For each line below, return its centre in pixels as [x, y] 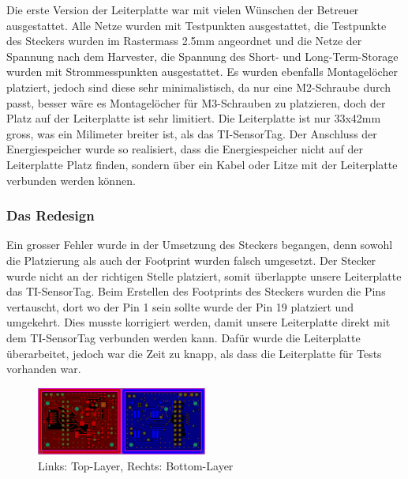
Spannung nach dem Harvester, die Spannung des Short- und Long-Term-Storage [202, 56]
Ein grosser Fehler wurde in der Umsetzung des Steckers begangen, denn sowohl [200, 245]
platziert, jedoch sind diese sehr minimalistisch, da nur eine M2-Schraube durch [199, 87]
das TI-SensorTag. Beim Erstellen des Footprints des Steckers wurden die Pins [196, 291]
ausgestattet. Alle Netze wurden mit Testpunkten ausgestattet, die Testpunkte [197, 25]
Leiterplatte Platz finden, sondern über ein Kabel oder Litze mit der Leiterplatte [202, 164]
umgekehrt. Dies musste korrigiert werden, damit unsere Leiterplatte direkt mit [198, 322]
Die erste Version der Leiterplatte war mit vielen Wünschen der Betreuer [183, 9]
